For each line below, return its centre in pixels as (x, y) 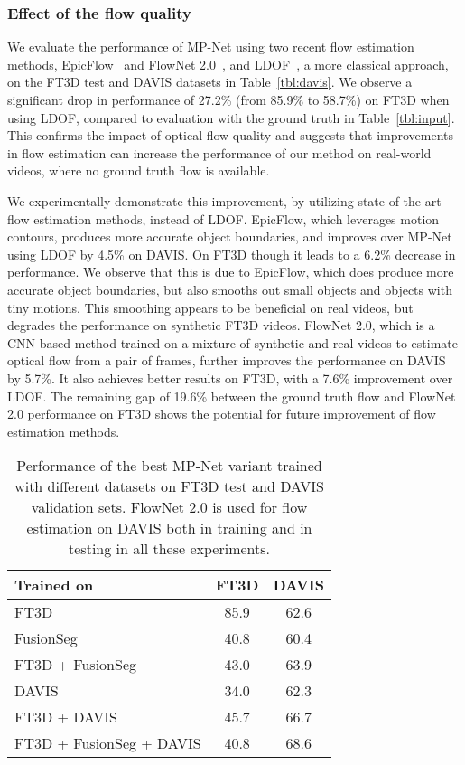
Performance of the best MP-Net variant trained (169, 466)
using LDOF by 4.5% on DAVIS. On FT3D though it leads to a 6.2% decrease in (232, 254)
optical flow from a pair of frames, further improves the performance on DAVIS (227, 360)
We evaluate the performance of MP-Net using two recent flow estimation (211, 47)
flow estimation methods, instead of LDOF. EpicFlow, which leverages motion (223, 218)
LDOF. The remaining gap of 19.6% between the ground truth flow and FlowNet (232, 396)
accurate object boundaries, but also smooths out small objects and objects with (230, 289)
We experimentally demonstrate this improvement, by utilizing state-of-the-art (224, 200)
